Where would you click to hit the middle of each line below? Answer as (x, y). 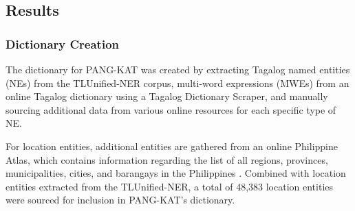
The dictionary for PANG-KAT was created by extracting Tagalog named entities (178, 69)
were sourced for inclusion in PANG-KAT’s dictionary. (120, 200)
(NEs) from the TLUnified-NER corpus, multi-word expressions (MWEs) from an (177, 83)
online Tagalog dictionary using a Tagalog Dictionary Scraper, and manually (167, 96)
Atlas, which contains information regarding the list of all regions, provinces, (167, 159)
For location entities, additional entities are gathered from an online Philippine (172, 146)
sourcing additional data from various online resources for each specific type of (171, 109)
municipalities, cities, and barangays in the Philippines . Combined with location (176, 173)
